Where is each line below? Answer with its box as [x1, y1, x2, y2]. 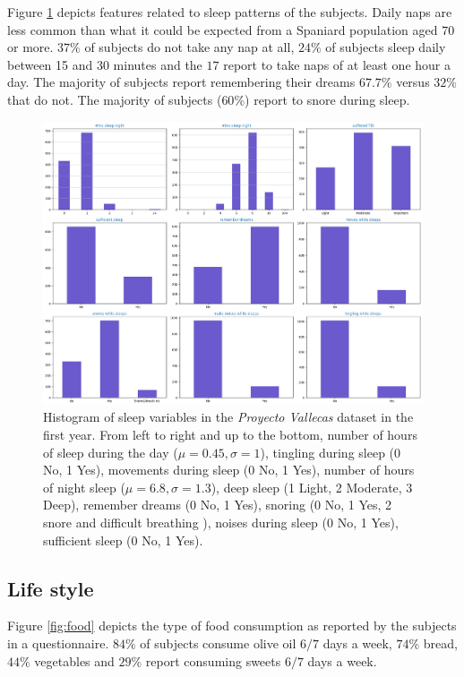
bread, [423, 633, 458, 652]
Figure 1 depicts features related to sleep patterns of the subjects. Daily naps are [7, 3, 452, 21]
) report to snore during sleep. [245, 90, 410, 108]
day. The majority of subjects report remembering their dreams [7, 73, 356, 91]
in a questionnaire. [7, 633, 109, 652]
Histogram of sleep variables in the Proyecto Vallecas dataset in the [43, 407, 414, 426]
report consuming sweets [145, 651, 281, 670]
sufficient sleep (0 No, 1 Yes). [43, 530, 203, 549]
